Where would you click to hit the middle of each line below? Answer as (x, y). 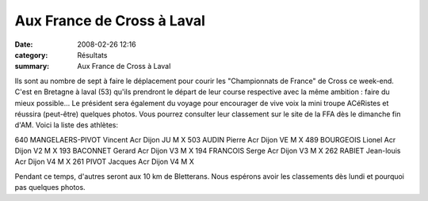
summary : (32, 66)
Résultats (92, 55)
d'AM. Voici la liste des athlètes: (67, 125)
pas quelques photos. (50, 188)
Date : (24, 44)
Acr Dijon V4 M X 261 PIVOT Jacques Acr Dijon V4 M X (104, 161)
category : (31, 55)
